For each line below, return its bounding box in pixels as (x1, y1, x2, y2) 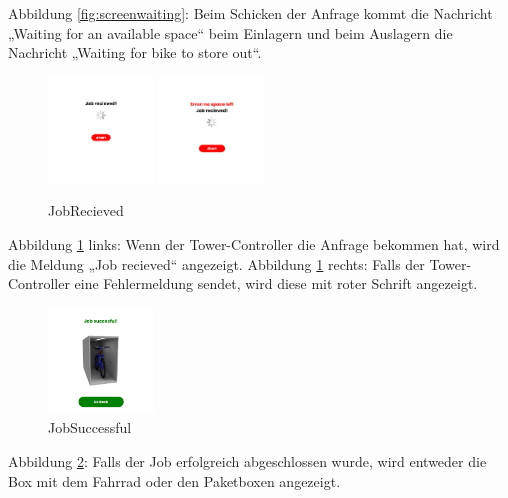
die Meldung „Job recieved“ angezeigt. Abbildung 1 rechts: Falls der (8, 253, 425, 274)
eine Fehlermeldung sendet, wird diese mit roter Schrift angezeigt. (74, 273, 478, 294)
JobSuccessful (48, 417, 132, 438)
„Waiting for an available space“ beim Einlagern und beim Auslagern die (8, 22, 453, 43)
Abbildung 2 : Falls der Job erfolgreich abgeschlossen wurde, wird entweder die (8, 450, 487, 471)
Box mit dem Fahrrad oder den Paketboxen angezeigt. (8, 470, 341, 491)
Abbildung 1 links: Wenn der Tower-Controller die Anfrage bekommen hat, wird (8, 233, 500, 254)
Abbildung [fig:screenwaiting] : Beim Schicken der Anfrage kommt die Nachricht (8, 3, 493, 23)
